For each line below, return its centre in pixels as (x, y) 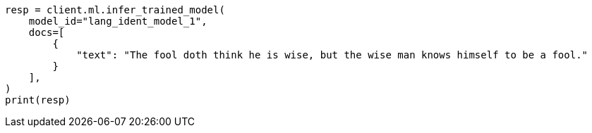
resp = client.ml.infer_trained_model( (115, 10)
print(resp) (38, 100)
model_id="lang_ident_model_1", (118, 21)
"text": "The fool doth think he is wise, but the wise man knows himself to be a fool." (332, 55)
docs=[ (47, 32)
